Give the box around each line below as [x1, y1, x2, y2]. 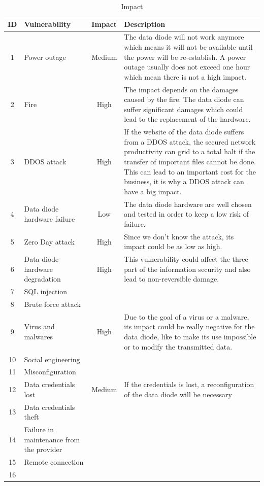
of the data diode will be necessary [124, 389, 232, 399]
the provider [24, 444, 62, 455]
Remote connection [24, 457, 84, 467]
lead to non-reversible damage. [124, 273, 219, 284]
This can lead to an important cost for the [124, 166, 256, 177]
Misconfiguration [24, 366, 76, 377]
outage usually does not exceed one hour [124, 61, 250, 72]
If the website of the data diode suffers [124, 126, 244, 137]
